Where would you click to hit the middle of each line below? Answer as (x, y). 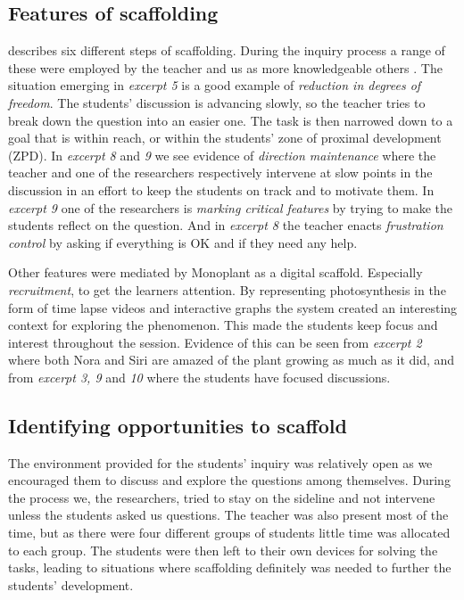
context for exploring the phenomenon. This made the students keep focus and (223, 325)
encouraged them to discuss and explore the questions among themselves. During (229, 480)
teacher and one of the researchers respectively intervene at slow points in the (220, 173)
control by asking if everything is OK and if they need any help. (183, 242)
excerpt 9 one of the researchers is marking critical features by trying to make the (231, 207)
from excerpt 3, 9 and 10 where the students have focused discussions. (199, 377)
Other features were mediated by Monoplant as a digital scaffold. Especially (215, 272)
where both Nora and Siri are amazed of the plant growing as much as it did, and (232, 360)
